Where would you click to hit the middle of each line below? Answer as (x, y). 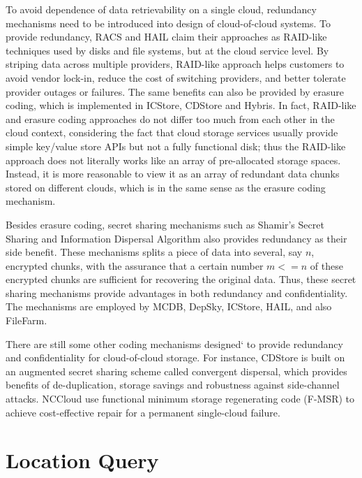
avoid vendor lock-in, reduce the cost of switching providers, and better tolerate (176, 77)
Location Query (82, 460)
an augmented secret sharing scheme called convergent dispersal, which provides (176, 371)
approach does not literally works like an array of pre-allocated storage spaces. (173, 160)
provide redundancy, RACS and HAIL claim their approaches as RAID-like (166, 37)
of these (326, 265)
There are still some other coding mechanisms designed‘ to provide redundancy (174, 343)
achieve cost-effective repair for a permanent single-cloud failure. (143, 412)
